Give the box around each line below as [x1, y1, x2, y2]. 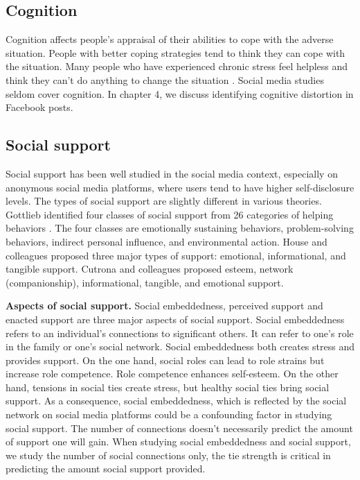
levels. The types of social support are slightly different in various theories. [6, 194, 322, 208]
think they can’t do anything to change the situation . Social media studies [6, 72, 324, 87]
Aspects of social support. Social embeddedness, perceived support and [6, 298, 323, 313]
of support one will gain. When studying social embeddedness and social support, [6, 434, 351, 449]
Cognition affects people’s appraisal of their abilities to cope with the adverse [6, 32, 334, 46]
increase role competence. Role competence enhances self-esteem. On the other [6, 366, 339, 381]
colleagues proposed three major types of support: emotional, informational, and [6, 248, 346, 262]
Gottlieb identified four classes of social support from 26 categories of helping [6, 207, 334, 221]
